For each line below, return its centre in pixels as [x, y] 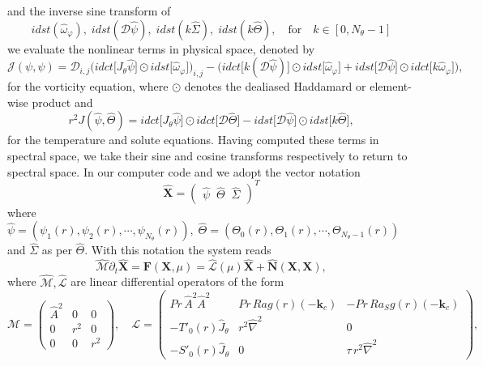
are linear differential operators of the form [177, 281]
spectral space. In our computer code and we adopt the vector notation [184, 171]
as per [57, 250]
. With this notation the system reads [178, 250]
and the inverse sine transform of [89, 11]
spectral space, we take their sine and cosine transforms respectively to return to [207, 155]
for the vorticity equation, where [88, 86]
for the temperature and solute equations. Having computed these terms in [193, 140]
